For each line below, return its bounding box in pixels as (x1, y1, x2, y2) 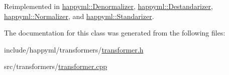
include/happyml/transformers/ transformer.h (4, 44, 144, 54)
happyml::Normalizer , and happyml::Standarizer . (4, 10, 154, 21)
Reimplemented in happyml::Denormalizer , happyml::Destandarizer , (4, 1, 213, 11)
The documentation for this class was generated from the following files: (4, 27, 225, 38)
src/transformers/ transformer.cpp (4, 61, 107, 71)
